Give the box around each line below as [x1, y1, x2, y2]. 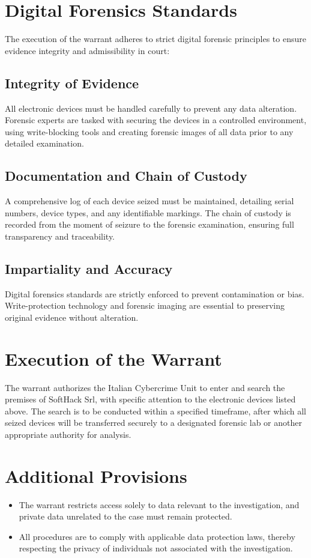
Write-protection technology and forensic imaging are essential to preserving [5, 299, 285, 312]
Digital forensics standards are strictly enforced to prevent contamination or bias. [5, 287, 304, 300]
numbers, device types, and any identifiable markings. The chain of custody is [5, 206, 291, 219]
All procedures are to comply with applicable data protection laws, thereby [19, 530, 295, 542]
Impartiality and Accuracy [5, 259, 173, 277]
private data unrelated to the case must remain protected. [19, 510, 232, 523]
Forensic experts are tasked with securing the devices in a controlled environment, [5, 114, 307, 126]
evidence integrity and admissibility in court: [5, 44, 170, 56]
